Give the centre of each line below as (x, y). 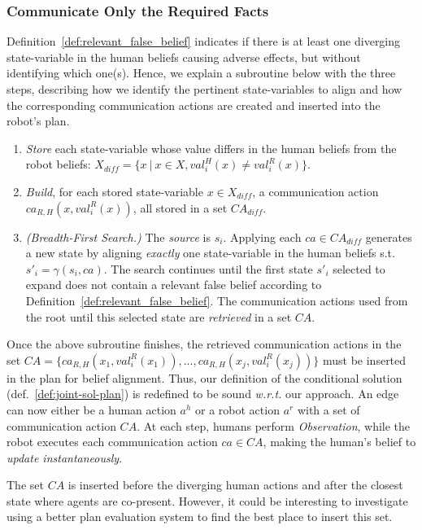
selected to (359, 268)
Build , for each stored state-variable (114, 191)
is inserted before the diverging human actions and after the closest (235, 485)
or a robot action (237, 409)
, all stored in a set (180, 207)
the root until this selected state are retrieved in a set (159, 316)
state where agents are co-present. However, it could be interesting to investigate (207, 500)
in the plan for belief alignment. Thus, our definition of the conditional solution (204, 377)
